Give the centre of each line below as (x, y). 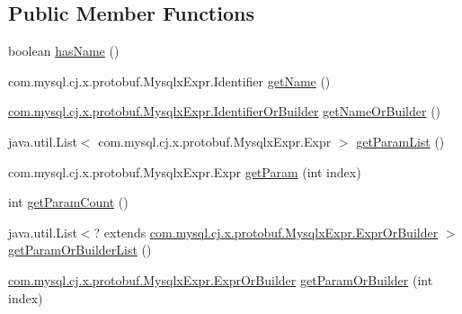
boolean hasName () (64, 51)
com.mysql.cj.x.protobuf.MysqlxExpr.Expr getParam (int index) (185, 171)
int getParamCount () (68, 202)
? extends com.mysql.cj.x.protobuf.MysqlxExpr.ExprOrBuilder (266, 232)
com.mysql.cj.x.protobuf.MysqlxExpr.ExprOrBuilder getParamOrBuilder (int (221, 279)
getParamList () (400, 141)
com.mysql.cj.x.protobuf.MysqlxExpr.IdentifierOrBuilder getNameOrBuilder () (225, 111)
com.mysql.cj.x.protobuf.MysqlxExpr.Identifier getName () (169, 81)
